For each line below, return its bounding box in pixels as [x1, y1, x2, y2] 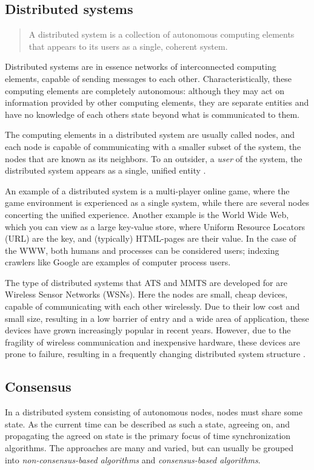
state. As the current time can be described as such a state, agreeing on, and [5, 417, 290, 430]
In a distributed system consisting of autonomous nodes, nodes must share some [5, 406, 302, 418]
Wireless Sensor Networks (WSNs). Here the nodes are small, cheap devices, [5, 288, 288, 301]
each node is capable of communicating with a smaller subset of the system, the [5, 140, 301, 152]
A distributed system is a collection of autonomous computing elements [28, 28, 295, 41]
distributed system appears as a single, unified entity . [5, 164, 206, 177]
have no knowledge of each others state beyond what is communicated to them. [5, 107, 299, 120]
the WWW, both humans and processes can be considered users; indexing [5, 244, 279, 256]
